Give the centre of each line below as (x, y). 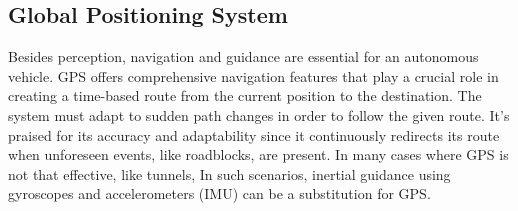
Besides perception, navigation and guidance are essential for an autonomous (243, 56)
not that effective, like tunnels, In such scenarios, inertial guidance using (229, 173)
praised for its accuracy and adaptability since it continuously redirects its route (254, 134)
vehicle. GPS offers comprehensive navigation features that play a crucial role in (253, 75)
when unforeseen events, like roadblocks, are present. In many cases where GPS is (258, 154)
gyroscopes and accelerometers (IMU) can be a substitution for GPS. (219, 193)
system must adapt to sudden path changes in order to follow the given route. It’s (259, 114)
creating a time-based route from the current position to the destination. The (245, 95)
